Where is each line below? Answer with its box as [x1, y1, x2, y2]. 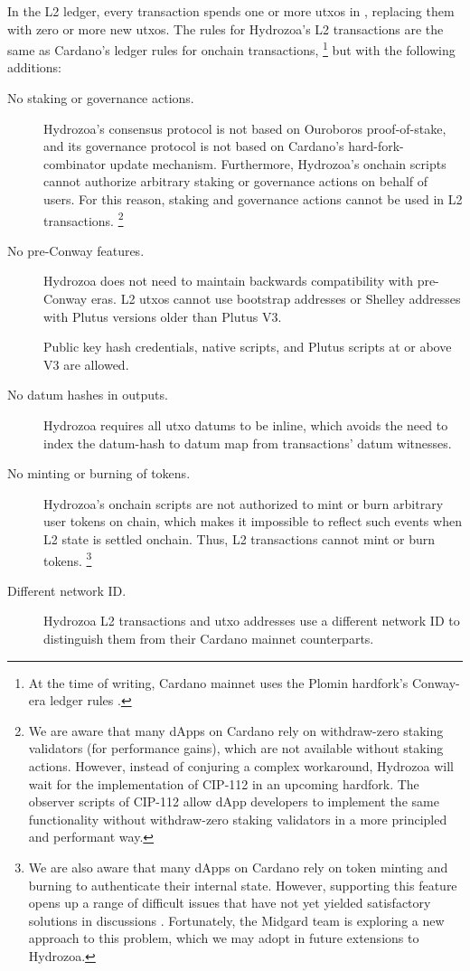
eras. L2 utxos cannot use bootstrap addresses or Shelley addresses [90, 289, 461, 308]
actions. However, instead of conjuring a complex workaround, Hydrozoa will [28, 756, 454, 775]
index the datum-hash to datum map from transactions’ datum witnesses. [43, 433, 452, 452]
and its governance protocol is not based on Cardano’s [43, 137, 344, 156]
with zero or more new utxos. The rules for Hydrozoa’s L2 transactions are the [7, 19, 444, 38]
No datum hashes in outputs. [7, 385, 168, 404]
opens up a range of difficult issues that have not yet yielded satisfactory [28, 893, 431, 912]
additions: [7, 58, 61, 77]
